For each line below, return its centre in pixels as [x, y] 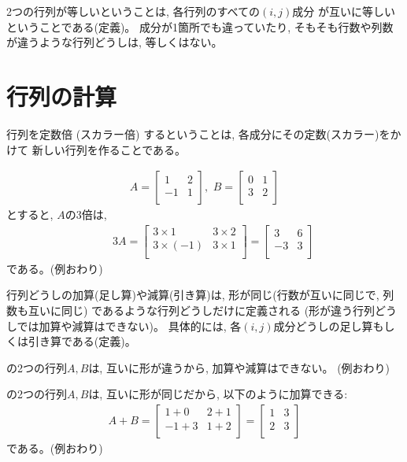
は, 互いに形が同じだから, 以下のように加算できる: [218, 394]
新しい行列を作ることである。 [109, 149]
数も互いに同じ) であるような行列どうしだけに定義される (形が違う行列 [191, 310]
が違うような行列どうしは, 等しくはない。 [115, 42]
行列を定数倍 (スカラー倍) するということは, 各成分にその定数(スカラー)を [198, 133]
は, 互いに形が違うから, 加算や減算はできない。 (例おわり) [239, 367]
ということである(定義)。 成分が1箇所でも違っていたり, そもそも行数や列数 [200, 26]
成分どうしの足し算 [323, 325]
